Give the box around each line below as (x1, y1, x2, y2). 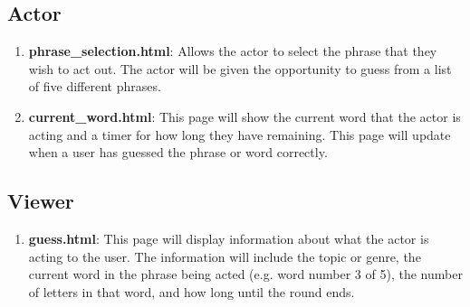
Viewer (7, 187, 74, 215)
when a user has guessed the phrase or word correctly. (28, 143, 328, 162)
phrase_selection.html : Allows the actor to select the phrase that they (28, 42, 437, 60)
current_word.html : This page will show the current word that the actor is (28, 107, 461, 126)
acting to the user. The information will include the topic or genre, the (28, 247, 421, 265)
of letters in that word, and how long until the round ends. (28, 282, 355, 301)
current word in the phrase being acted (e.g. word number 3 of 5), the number (28, 265, 463, 284)
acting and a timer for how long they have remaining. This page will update (28, 125, 451, 144)
